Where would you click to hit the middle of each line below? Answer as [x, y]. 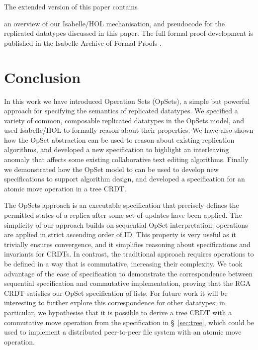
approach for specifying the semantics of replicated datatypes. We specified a [121, 111]
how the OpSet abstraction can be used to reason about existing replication [119, 139]
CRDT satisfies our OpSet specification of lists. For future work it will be [116, 293]
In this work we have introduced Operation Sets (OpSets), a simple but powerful [127, 101]
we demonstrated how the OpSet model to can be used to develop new [111, 169]
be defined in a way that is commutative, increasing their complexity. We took [123, 263]
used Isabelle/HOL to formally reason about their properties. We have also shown [129, 130]
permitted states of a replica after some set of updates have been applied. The [123, 215]
